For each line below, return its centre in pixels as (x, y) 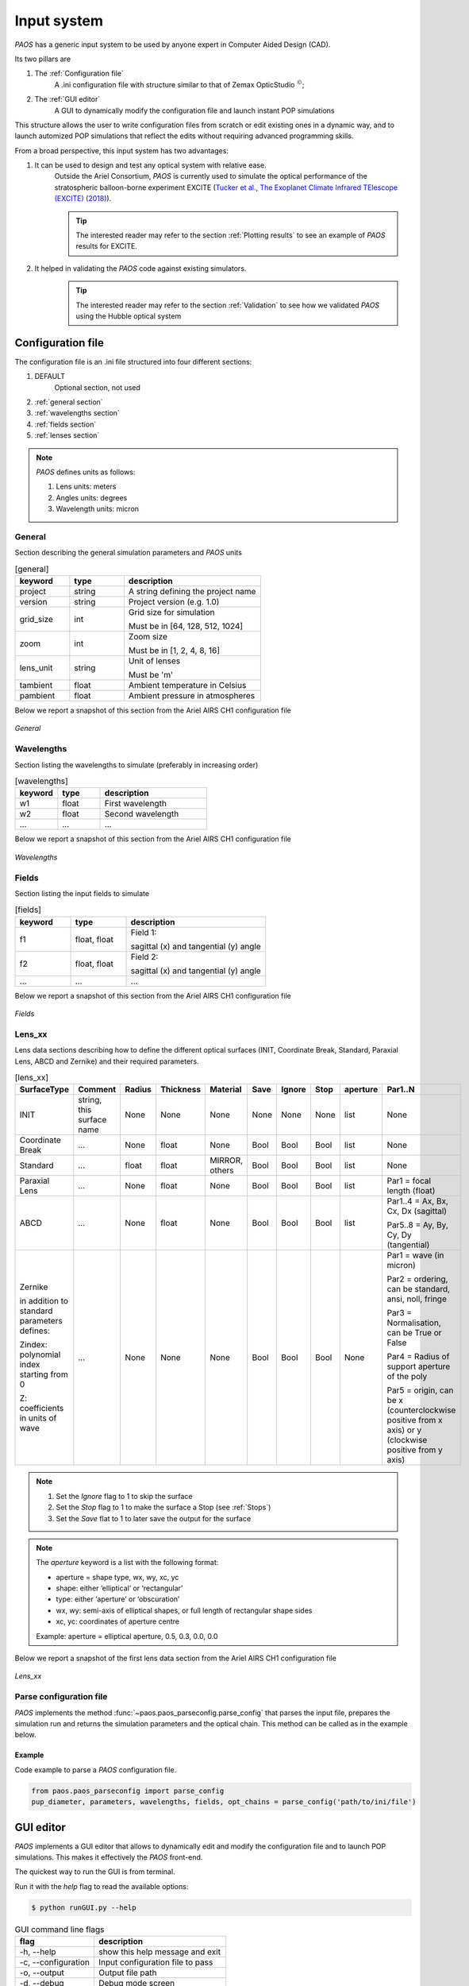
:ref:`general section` (69, 402)
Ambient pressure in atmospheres (192, 696)
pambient (37, 696)
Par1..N (401, 1090)
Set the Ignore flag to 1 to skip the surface (124, 1496)
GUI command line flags (60, 1929)
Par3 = (400, 1313)
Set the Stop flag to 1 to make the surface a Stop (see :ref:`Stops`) (163, 1507)
